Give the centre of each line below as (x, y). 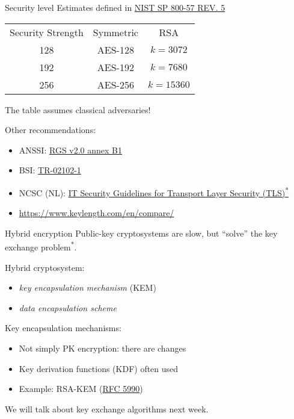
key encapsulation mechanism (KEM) (87, 287)
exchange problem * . (41, 246)
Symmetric (115, 32)
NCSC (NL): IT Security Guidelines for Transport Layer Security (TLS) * (154, 191)
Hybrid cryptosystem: (45, 267)
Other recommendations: (51, 130)
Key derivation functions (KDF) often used (99, 368)
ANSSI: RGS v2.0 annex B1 (71, 150)
